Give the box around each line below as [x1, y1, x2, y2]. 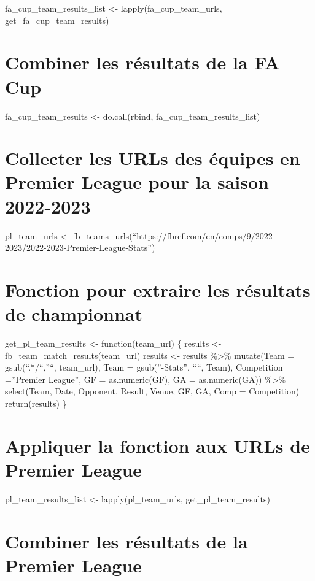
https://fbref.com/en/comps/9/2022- [136, 229, 276, 242]
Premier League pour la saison [5, 169, 269, 194]
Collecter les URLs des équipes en [5, 145, 300, 171]
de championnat [5, 301, 143, 326]
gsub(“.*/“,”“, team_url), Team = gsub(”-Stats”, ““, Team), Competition [5, 361, 283, 374]
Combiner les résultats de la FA [5, 50, 280, 75]
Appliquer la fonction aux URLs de [5, 433, 310, 458]
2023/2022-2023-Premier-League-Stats [5, 241, 148, 254]
